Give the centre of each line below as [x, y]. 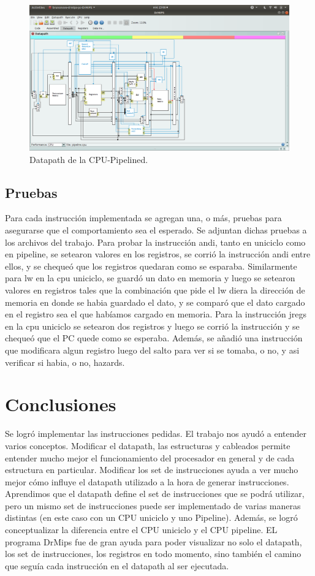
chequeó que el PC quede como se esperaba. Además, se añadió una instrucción [154, 338]
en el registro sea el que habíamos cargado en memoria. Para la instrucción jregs [156, 314]
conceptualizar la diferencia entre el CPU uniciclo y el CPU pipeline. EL [141, 530]
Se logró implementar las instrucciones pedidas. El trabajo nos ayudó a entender [156, 434]
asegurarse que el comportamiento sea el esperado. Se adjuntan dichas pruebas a [156, 230]
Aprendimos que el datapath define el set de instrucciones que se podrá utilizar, [155, 494]
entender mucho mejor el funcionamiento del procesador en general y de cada [150, 457]
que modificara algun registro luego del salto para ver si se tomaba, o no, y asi [152, 350]
